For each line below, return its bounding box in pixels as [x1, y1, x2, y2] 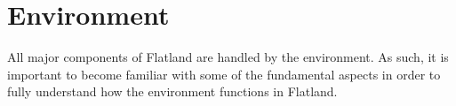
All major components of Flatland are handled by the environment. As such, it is [7, 48, 449, 66]
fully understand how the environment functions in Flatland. [7, 82, 338, 101]
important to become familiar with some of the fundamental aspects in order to [7, 64, 441, 83]
